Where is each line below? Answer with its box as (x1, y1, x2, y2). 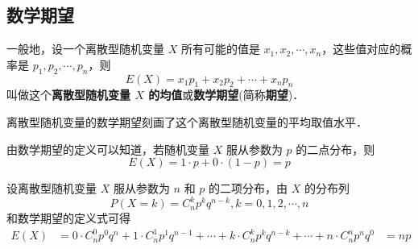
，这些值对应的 (321, 40, 401, 57)
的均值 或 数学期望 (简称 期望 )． (148, 86, 304, 103)
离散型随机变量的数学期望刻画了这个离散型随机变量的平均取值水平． (6, 113, 367, 130)
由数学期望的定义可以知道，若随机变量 (6, 140, 209, 157)
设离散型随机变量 (6, 180, 97, 197)
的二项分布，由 (209, 180, 288, 197)
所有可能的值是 (180, 40, 260, 57)
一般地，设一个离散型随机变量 (6, 40, 164, 57)
